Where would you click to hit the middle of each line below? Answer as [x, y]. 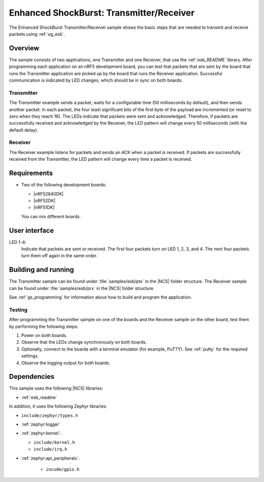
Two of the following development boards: [64, 185]
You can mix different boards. [51, 216]
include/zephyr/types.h [50, 415]
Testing [18, 309]
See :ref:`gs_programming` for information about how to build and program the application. [100, 297]
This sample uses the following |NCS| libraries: [56, 388]
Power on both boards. [44, 335]
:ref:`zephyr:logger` [41, 424]
